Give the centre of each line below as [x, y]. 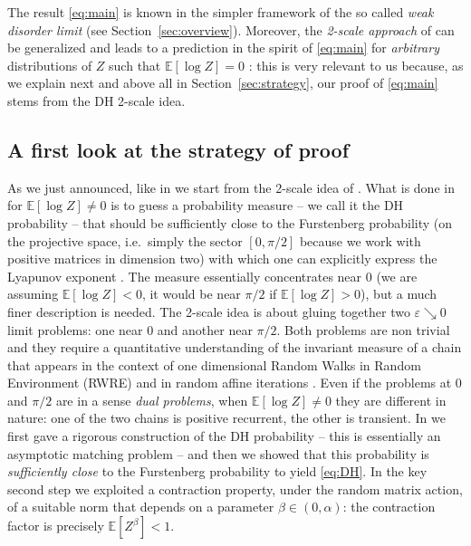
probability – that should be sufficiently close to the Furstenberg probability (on [230, 222]
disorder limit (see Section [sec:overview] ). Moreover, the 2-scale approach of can [231, 29]
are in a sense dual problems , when [152, 400]
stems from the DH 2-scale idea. [96, 100]
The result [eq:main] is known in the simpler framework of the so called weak [221, 12]
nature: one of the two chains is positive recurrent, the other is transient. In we [226, 418]
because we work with [360, 240]
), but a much [399, 294]
